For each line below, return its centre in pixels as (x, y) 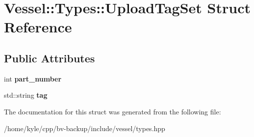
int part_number (33, 78)
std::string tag (26, 95)
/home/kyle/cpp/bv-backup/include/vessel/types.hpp (85, 128)
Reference (38, 27)
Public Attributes (50, 58)
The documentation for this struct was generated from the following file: (113, 111)
